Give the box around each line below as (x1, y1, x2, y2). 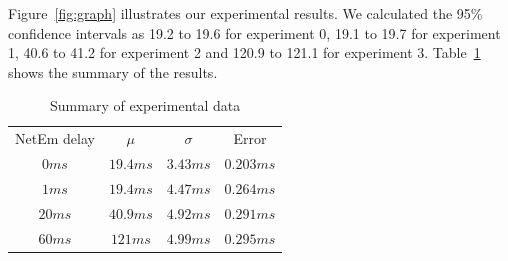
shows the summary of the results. (8, 61, 218, 82)
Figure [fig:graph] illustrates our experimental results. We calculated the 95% (8, 3, 483, 23)
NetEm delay (15, 128, 95, 149)
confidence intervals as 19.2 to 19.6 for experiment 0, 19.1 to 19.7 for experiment (8, 22, 501, 43)
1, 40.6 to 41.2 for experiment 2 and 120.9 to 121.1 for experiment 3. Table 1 (8, 42, 481, 63)
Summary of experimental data (50, 95, 241, 116)
